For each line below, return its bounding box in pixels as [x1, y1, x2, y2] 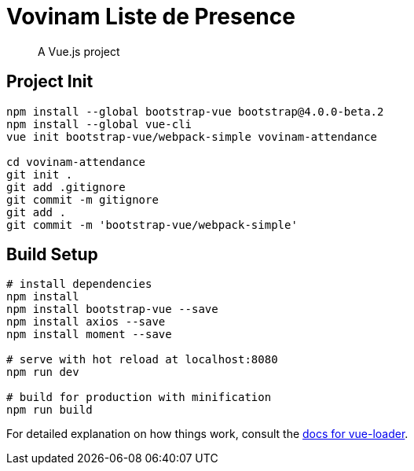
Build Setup [6, 245, 98, 265]
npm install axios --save [6, 315, 166, 329]
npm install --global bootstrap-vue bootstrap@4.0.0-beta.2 [6, 105, 384, 118]
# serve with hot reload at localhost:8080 [6, 353, 278, 366]
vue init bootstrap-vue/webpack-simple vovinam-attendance [6, 130, 378, 143]
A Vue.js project [38, 44, 120, 58]
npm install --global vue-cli [6, 117, 192, 131]
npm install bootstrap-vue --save [6, 303, 218, 316]
